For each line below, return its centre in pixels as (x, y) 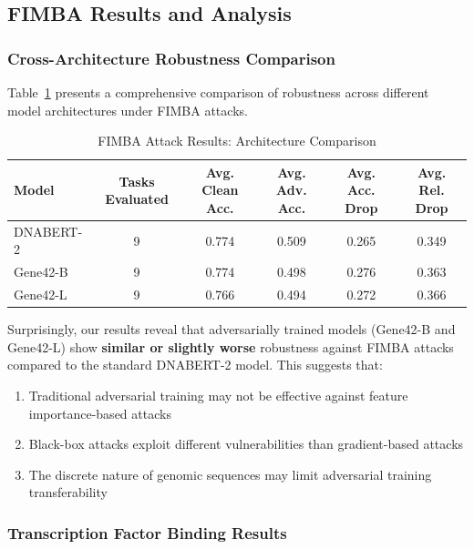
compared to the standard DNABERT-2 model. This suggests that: (195, 365)
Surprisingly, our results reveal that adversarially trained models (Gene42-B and (232, 329)
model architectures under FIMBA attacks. (128, 110)
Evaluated (137, 199)
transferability (68, 492)
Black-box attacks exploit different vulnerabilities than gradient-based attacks (246, 444)
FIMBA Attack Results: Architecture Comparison (237, 141)
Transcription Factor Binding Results (147, 532)
